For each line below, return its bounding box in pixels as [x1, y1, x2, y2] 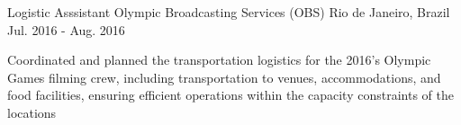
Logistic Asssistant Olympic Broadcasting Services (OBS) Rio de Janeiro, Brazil [7, 3, 450, 21]
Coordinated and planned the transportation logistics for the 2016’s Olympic [7, 50, 431, 69]
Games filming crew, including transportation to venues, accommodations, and [7, 67, 441, 86]
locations [7, 103, 57, 121]
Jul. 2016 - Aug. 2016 [7, 20, 125, 39]
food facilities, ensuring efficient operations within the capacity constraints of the [7, 85, 454, 104]
